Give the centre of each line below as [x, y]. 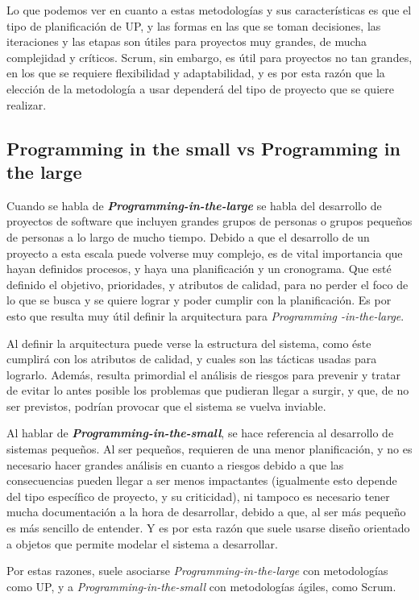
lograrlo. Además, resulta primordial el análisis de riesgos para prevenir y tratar [203, 374]
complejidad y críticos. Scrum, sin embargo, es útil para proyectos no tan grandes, [209, 57]
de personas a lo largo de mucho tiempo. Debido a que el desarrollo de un [188, 236]
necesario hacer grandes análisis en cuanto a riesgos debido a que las [175, 464]
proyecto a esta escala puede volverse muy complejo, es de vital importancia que [205, 252]
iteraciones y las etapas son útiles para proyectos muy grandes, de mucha [187, 41]
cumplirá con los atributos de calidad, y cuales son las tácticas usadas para [192, 359]
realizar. [27, 104]
